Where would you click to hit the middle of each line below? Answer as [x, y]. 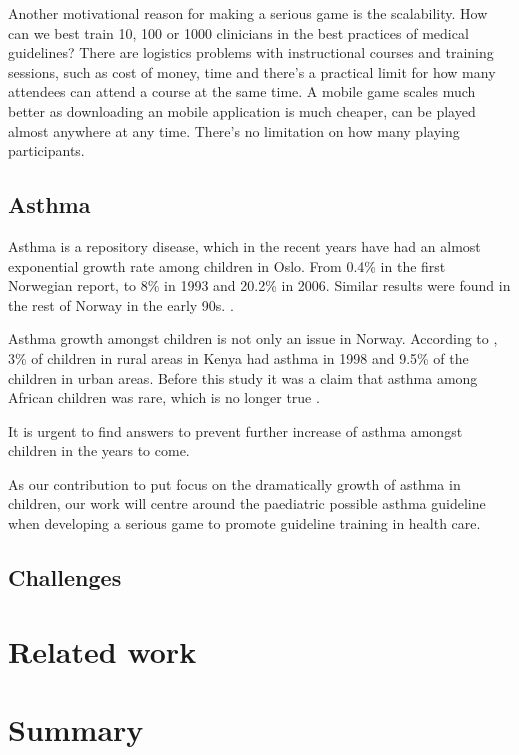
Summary [76, 729]
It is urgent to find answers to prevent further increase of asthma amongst [235, 430]
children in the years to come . [99, 450]
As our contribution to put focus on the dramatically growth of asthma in [234, 483]
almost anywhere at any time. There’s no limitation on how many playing [234, 130]
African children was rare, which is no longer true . [164, 397]
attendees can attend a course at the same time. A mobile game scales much [242, 91]
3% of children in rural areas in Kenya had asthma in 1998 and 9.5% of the [238, 357]
